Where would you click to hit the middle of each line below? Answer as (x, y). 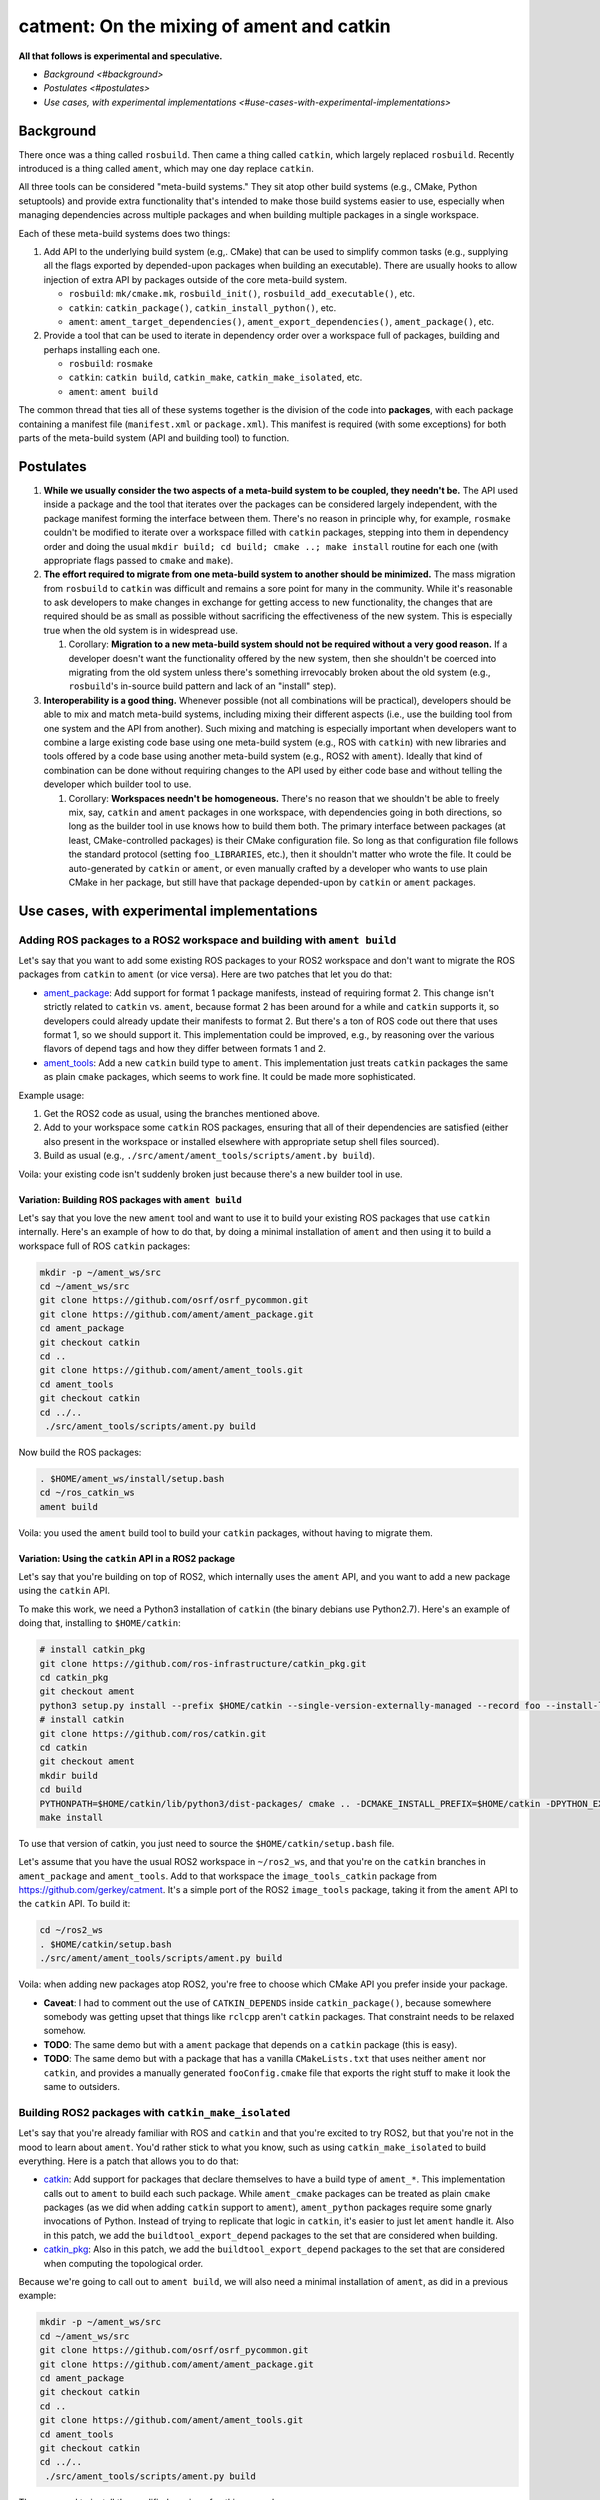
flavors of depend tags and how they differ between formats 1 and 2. (185, 1049)
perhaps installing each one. (102, 349)
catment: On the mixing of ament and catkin (204, 26)
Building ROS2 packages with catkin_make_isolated (154, 2112)
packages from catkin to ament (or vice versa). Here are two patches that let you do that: (205, 974)
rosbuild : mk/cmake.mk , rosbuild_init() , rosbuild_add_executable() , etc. (241, 294)
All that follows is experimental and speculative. (120, 56)
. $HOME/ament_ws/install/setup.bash (132, 1478)
